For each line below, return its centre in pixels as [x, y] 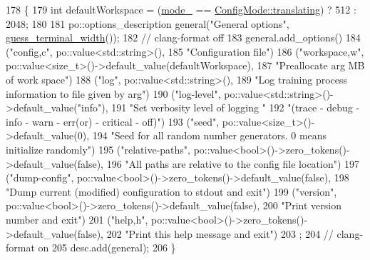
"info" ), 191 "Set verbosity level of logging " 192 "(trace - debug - [219, 107]
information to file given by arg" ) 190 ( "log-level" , [113, 93]
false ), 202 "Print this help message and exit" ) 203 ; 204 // [205, 233]
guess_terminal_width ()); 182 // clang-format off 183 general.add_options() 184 [183, 37]
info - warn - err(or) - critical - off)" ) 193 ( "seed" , [113, 121]
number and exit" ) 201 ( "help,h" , [77, 219]
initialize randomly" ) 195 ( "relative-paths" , [98, 149]
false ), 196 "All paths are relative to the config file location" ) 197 [219, 163]
